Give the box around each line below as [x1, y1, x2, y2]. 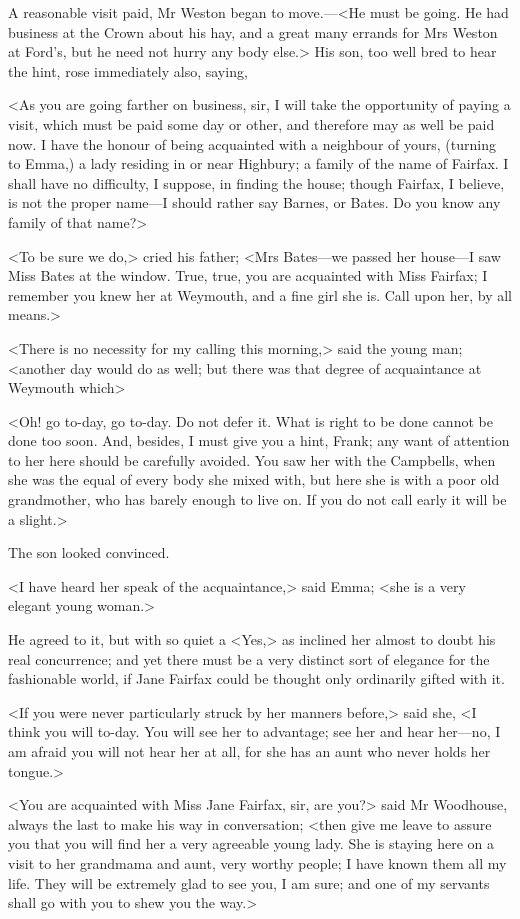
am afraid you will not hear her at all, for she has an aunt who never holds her [8, 741, 491, 761]
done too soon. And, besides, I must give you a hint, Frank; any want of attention [8, 430, 510, 451]
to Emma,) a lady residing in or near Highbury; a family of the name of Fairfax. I [8, 153, 509, 174]
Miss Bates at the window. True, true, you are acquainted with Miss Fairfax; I [8, 265, 488, 286]
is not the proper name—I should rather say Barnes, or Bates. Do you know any [8, 192, 501, 213]
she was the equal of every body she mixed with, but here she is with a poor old [8, 469, 500, 490]
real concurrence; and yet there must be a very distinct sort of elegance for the [8, 648, 490, 669]
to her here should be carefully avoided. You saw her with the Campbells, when [8, 449, 496, 470]
